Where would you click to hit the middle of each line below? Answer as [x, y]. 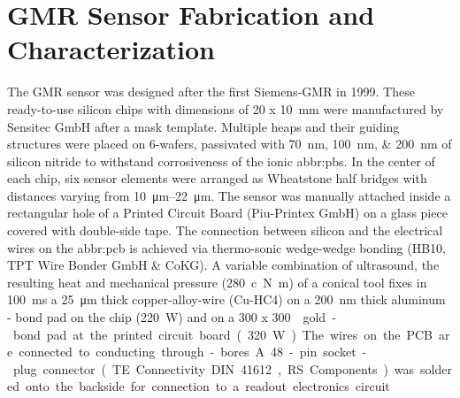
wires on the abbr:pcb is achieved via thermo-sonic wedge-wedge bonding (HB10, [226, 247]
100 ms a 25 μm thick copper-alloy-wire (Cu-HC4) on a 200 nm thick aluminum [226, 299]
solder [436, 368]
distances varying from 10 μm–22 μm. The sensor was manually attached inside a [229, 195]
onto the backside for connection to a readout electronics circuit [207, 386]
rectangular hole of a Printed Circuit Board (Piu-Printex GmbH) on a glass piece [227, 213]
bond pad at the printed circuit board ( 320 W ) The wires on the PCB [222, 334]
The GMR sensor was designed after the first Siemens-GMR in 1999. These [211, 92]
